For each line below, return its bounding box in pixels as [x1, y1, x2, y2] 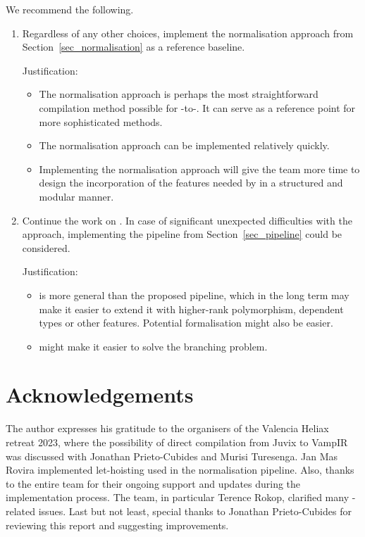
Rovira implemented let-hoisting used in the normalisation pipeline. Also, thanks [6, 462, 354, 477]
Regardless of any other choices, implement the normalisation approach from [22, 25, 354, 40]
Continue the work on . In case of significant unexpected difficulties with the [22, 213, 352, 227]
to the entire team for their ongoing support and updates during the [6, 476, 301, 491]
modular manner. [39, 189, 114, 203]
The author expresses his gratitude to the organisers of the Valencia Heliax [6, 421, 329, 436]
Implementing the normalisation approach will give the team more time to [39, 161, 360, 176]
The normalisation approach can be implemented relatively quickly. [39, 138, 330, 153]
